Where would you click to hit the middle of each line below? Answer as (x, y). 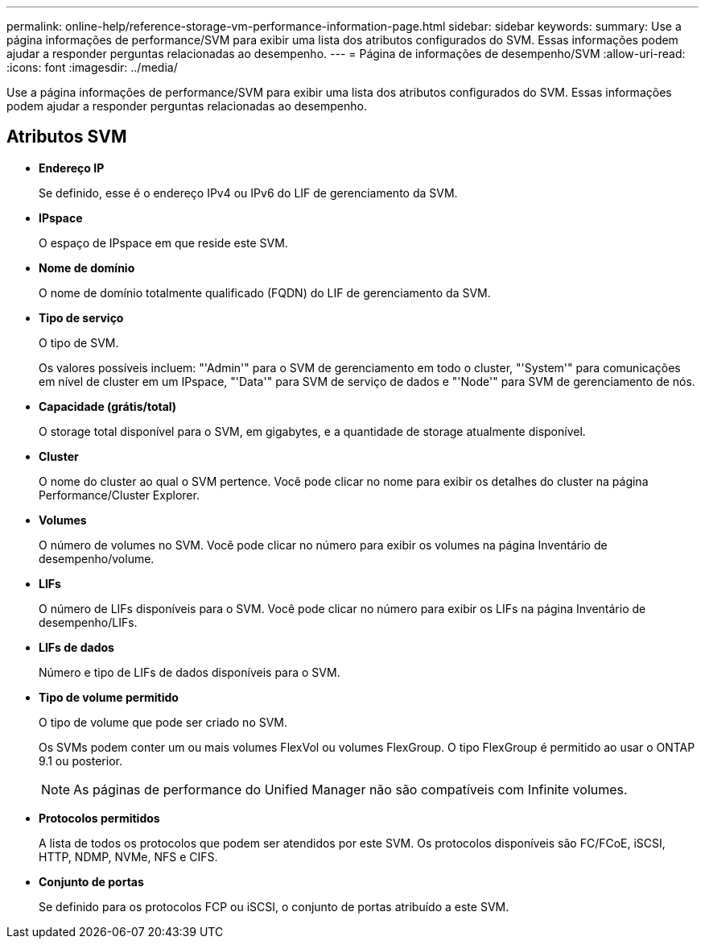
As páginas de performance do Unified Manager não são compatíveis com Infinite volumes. (350, 789)
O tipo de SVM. (79, 342)
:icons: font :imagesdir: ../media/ (92, 67)
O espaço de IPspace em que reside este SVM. (163, 242)
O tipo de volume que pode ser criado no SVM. (163, 722)
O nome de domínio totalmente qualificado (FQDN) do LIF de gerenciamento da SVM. (265, 292)
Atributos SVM (67, 137)
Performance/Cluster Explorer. (119, 495)
